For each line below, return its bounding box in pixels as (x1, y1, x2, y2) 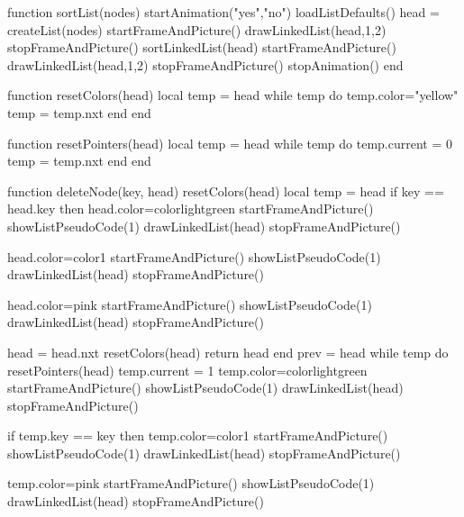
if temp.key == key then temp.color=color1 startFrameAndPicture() (7, 426, 388, 445)
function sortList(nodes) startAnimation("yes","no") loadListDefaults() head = (7, 3, 440, 21)
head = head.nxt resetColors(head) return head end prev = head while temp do (7, 342, 449, 361)
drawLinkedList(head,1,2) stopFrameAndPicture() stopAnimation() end (7, 55, 404, 74)
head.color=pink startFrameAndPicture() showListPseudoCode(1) (7, 295, 372, 313)
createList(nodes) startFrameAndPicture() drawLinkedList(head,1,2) (7, 20, 387, 39)
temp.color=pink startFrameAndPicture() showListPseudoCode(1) (7, 474, 375, 493)
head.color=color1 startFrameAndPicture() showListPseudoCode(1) (7, 247, 381, 266)
